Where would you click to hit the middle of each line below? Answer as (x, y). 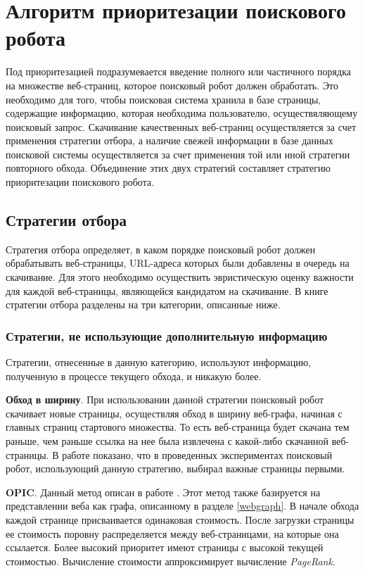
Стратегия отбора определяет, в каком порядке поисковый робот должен (161, 249)
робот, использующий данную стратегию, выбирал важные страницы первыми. (175, 468)
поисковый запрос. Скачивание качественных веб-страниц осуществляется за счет (181, 126)
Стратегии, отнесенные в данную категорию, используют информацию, (158, 362)
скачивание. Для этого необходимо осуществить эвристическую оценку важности (180, 277)
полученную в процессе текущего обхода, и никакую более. (134, 376)
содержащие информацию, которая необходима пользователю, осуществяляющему (182, 113)
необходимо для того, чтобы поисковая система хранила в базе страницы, (164, 99)
